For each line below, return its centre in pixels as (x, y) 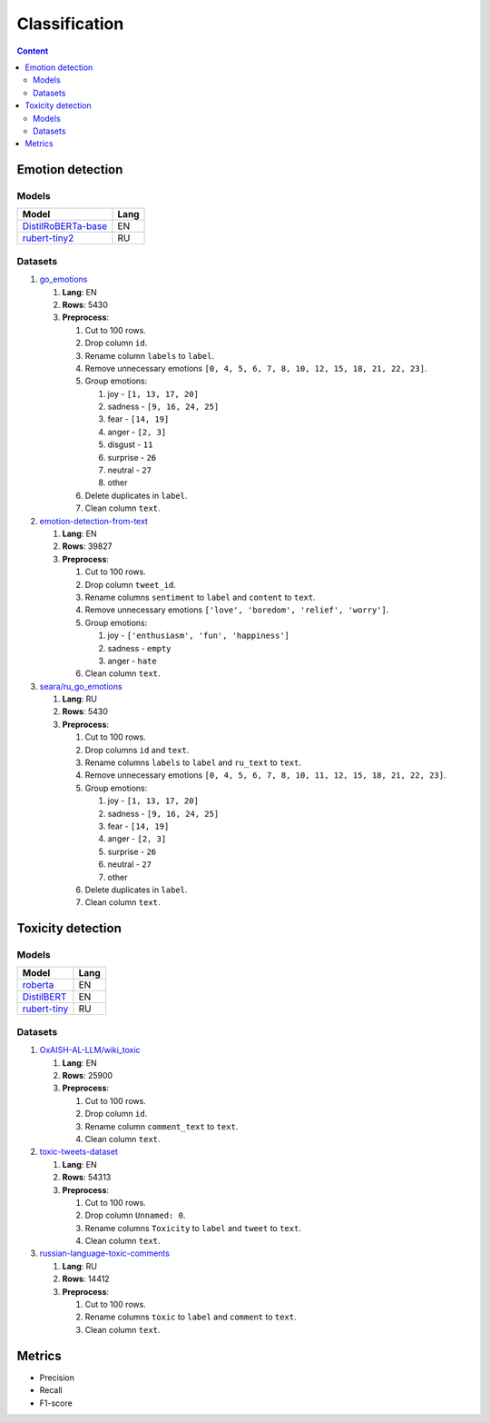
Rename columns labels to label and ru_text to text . (193, 762)
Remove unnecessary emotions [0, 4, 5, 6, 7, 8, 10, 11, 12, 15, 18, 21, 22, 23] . (265, 775)
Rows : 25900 (88, 1076)
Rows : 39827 (87, 546)
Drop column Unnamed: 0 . (135, 1215)
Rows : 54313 (87, 1178)
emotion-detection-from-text (94, 521)
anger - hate (132, 661)
